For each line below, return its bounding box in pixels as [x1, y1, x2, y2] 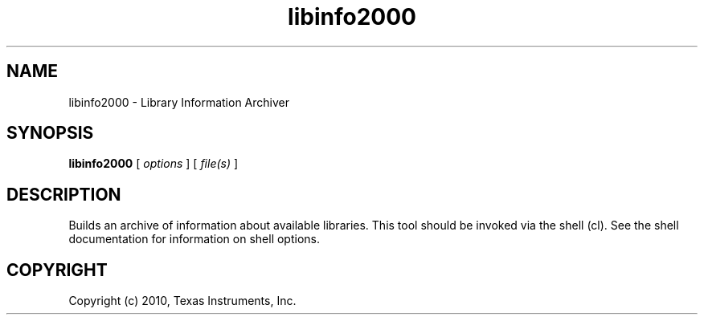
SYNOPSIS [6, 123, 94, 144]
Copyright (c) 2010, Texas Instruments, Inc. [68, 294, 297, 308]
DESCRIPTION [6, 184, 121, 205]
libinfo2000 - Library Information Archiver [68, 95, 290, 109]
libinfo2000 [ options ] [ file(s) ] [68, 156, 239, 171]
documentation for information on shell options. [68, 232, 320, 246]
